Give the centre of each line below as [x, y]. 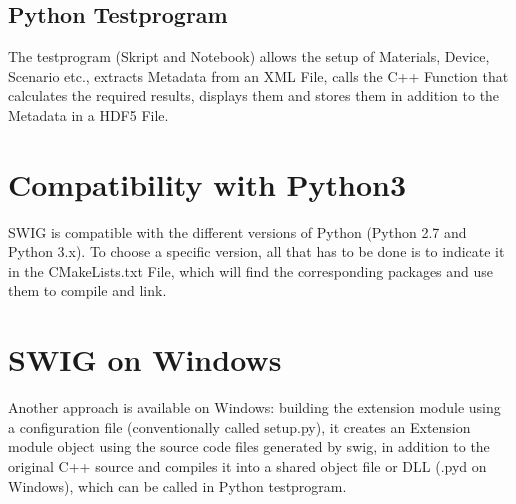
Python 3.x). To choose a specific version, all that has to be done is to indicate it [256, 251]
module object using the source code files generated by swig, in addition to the [249, 446]
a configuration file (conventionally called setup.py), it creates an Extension [239, 426]
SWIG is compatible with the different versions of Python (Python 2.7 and [237, 231]
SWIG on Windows [145, 359]
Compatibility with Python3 [207, 183]
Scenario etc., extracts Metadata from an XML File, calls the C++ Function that [258, 75]
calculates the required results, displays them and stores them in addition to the [254, 95]
